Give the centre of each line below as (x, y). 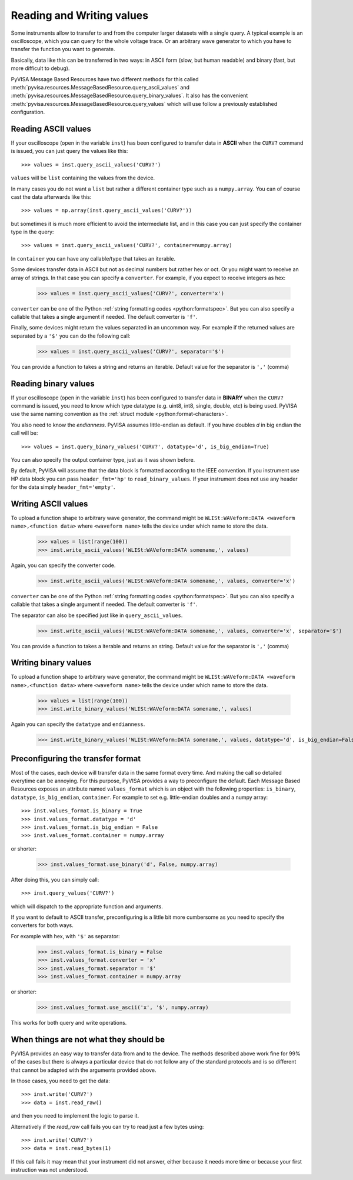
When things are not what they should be (88, 1039)
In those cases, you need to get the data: (60, 1081)
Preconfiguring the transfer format (76, 759)
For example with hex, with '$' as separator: (65, 936)
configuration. (28, 112)
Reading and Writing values (80, 15)
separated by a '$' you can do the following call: (71, 336)
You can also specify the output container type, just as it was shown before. (103, 460)
